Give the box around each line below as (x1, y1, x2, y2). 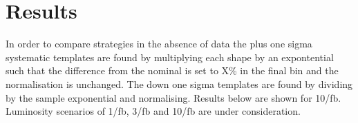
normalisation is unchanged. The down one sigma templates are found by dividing (6, 76, 353, 91)
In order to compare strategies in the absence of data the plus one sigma (6, 36, 312, 51)
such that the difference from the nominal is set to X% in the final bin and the (6, 63, 339, 78)
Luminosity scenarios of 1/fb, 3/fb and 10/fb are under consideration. (6, 104, 301, 118)
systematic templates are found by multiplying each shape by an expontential (6, 49, 334, 64)
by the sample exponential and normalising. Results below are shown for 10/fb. (6, 90, 341, 104)
